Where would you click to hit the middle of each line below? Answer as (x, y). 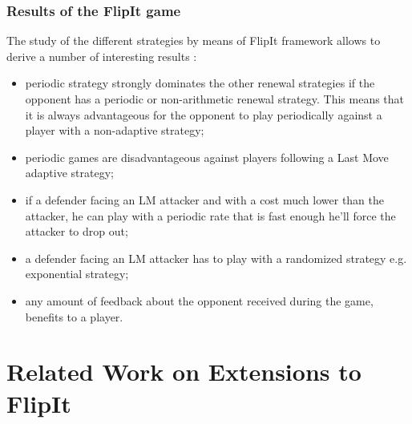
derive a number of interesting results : (102, 56)
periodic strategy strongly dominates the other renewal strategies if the (200, 83)
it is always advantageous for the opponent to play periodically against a (204, 114)
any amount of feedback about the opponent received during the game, (199, 300)
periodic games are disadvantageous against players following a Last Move (207, 157)
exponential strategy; (77, 274)
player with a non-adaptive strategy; (115, 130)
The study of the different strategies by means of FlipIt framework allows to (194, 40)
